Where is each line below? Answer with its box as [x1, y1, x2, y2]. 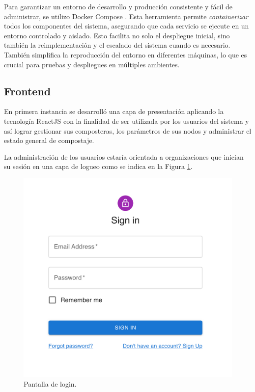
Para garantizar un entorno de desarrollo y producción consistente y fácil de [4, 1, 233, 11]
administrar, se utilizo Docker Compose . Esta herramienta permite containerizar [4, 11, 249, 21]
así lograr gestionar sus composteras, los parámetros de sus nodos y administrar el [4, 125, 252, 136]
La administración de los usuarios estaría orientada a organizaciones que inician [4, 151, 244, 162]
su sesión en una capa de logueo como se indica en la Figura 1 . [4, 161, 193, 171]
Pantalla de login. [24, 379, 77, 389]
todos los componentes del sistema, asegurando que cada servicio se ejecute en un [4, 21, 249, 31]
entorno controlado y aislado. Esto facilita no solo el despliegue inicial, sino [4, 30, 230, 40]
